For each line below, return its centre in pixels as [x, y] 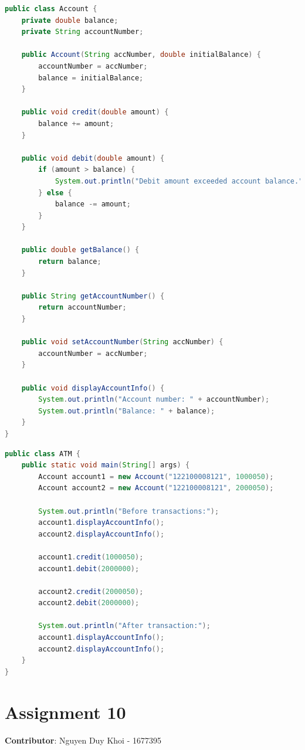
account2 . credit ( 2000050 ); [91, 591]
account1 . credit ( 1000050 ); [91, 557]
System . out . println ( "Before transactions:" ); [129, 511]
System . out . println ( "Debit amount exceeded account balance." [179, 181]
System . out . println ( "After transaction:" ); [124, 626]
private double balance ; [70, 20]
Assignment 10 [65, 712]
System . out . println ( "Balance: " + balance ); [127, 411]
